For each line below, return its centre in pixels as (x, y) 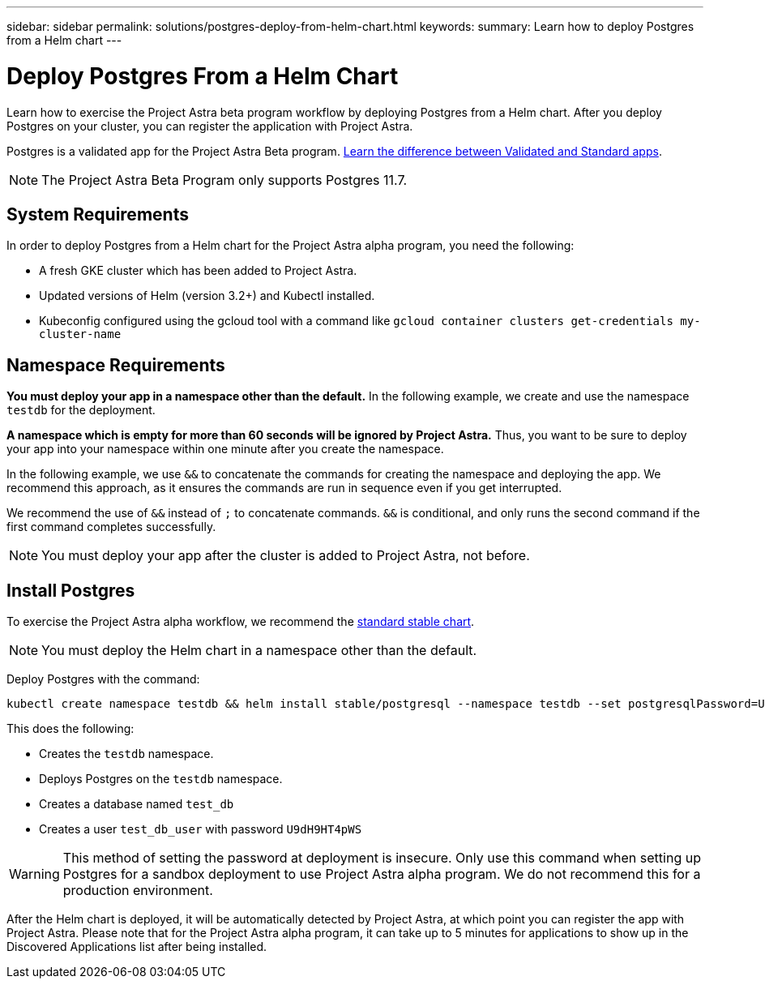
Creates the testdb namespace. (126, 754)
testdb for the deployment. (81, 410)
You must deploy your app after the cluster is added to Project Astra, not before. (286, 556)
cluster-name (80, 334)
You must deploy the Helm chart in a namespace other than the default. (259, 651)
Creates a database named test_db (137, 804)
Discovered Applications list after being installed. (137, 947)
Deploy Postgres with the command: (103, 679)
